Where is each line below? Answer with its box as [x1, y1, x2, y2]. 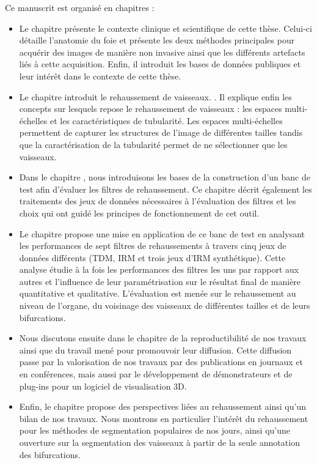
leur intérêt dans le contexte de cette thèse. [19, 69, 181, 82]
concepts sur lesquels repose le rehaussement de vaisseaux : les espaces [19, 102, 282, 115]
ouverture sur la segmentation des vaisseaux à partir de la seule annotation [19, 436, 300, 448]
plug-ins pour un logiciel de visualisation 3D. [19, 379, 187, 392]
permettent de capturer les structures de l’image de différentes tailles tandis [19, 126, 303, 139]
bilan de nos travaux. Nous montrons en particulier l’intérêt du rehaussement [19, 412, 308, 424]
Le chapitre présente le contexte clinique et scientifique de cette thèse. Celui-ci [19, 21, 312, 34]
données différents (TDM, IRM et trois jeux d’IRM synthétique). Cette [19, 251, 286, 264]
